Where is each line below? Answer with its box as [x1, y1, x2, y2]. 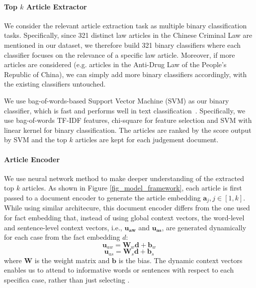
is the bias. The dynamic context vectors [118, 255, 243, 265]
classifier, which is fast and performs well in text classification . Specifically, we [4, 105, 246, 115]
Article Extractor [26, 1, 87, 11]
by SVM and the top [4, 134, 67, 145]
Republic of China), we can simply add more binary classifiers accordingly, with [4, 69, 247, 79]
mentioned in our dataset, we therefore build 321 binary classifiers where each [4, 39, 241, 50]
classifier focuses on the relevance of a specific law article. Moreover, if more [4, 49, 235, 60]
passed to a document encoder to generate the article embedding [4, 192, 201, 202]
